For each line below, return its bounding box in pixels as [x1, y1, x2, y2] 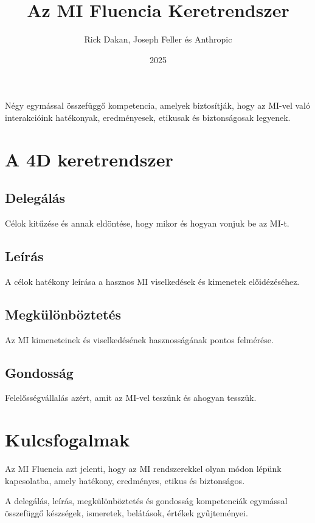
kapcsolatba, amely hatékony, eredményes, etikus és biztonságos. [5, 474, 245, 487]
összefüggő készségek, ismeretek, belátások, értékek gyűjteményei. [5, 506, 248, 519]
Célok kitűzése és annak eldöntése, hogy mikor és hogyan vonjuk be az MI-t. [5, 217, 289, 230]
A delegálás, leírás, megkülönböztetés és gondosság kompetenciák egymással [5, 494, 288, 507]
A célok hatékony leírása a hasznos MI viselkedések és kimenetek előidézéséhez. [5, 275, 300, 287]
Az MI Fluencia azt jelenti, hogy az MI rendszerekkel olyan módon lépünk [5, 462, 282, 475]
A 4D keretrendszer [5, 146, 173, 171]
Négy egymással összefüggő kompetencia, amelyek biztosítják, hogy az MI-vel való [5, 99, 310, 112]
